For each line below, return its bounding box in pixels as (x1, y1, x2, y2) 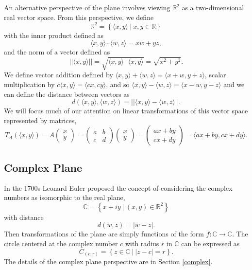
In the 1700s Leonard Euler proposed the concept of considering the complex (4, 182, 233, 193)
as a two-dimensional (182, 2, 244, 12)
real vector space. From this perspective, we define (4, 12, 154, 22)
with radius (125, 238, 159, 248)
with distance (4, 212, 44, 222)
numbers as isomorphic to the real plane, (4, 192, 125, 202)
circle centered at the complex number (4, 238, 118, 248)
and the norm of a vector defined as (4, 47, 110, 57)
